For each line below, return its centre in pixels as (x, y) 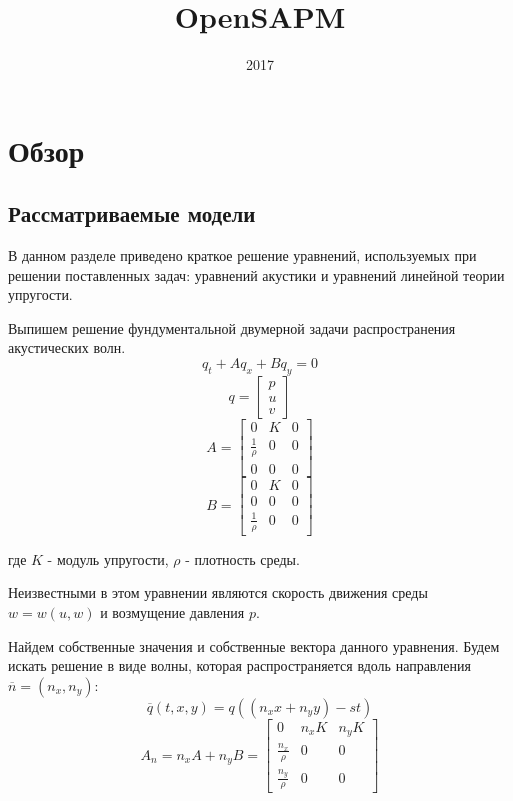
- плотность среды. (242, 558)
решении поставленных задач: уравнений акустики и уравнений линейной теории (256, 274)
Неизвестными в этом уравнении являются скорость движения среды (218, 592)
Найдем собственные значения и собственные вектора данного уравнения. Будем (254, 645)
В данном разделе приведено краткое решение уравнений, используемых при (242, 255)
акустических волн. (67, 347)
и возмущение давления (172, 611)
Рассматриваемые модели (132, 213)
